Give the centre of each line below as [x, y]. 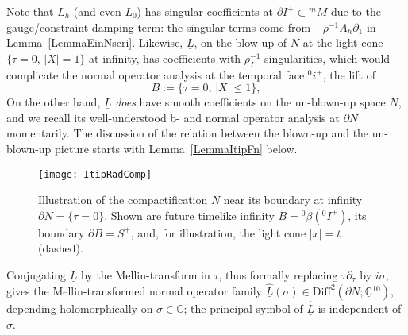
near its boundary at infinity [293, 200]
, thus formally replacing [278, 274]
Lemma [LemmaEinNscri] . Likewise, [95, 42]
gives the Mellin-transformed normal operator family [134, 290]
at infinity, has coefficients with [165, 58]
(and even [97, 11]
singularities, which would [327, 58]
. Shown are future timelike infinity [189, 215]
